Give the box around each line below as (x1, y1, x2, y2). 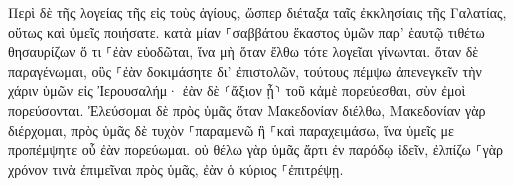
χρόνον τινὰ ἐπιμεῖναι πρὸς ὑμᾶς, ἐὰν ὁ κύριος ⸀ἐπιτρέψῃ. (8, 158, 344, 179)
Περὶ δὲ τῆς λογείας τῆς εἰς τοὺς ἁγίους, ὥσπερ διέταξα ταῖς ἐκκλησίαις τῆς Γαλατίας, (8, 2, 507, 22)
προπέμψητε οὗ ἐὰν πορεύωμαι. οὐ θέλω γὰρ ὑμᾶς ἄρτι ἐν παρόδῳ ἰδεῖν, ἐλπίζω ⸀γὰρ (8, 139, 503, 160)
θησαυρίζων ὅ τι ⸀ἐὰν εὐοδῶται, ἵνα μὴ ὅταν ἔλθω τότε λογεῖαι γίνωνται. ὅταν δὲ (8, 41, 479, 62)
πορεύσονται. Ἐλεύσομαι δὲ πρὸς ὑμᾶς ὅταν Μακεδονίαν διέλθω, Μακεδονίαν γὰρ (8, 99, 486, 120)
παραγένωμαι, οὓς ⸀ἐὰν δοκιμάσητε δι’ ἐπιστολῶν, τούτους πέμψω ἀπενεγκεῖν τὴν (8, 60, 482, 81)
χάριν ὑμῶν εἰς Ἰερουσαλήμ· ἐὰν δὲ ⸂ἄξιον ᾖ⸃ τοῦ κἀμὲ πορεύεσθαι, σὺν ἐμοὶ (8, 80, 466, 101)
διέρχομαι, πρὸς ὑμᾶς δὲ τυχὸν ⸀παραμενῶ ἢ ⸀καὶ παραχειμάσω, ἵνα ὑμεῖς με (8, 119, 454, 140)
